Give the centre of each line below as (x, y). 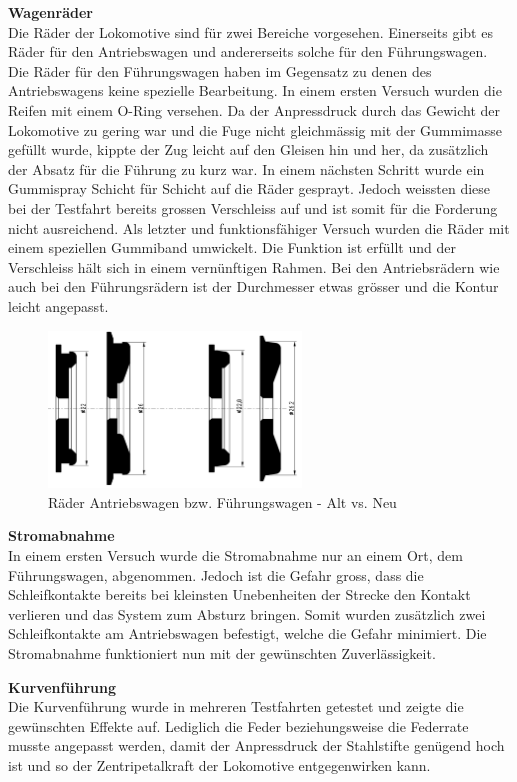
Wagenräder (50, 12)
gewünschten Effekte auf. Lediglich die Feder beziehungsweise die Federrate (238, 725)
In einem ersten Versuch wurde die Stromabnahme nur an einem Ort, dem (235, 554)
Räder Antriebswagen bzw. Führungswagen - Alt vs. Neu (222, 501)
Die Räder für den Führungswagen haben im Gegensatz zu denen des (220, 70)
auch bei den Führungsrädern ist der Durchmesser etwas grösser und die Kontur (253, 286)
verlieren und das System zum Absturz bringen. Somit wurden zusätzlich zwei (247, 613)
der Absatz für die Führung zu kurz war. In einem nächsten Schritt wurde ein (246, 168)
